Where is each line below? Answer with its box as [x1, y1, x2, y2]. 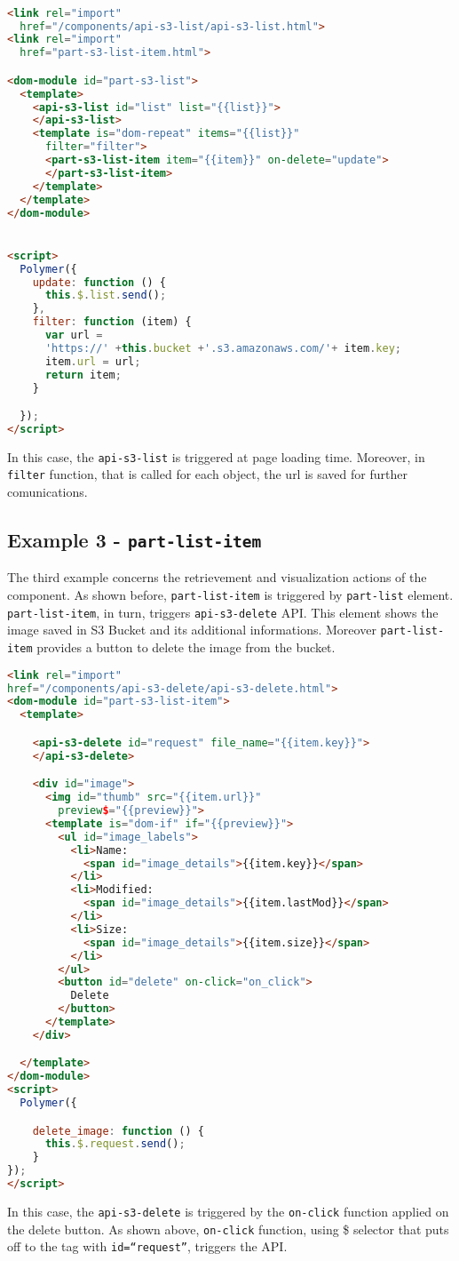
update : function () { [32, 275, 167, 289]
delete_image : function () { [32, 1124, 204, 1137]
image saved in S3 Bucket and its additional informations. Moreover [7, 620, 376, 639]
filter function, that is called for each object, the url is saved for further [7, 465, 408, 483]
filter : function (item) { [32, 315, 192, 329]
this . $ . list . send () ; [44, 289, 167, 302]
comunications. [7, 483, 88, 501]
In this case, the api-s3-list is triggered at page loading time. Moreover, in [7, 447, 425, 466]
